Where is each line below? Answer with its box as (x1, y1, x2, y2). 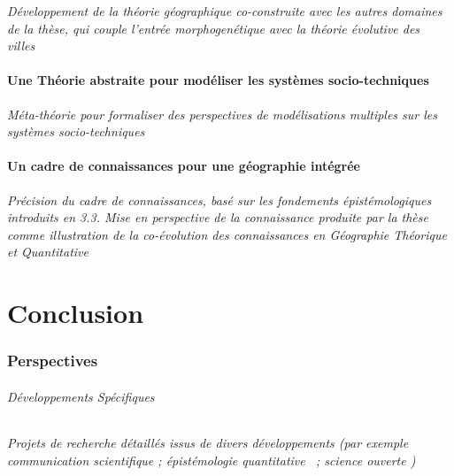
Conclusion (7, 295, 144, 331)
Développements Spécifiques (7, 387, 155, 405)
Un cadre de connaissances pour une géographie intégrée (7, 157, 360, 175)
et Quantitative (7, 242, 88, 261)
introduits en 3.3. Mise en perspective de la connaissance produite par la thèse (7, 208, 428, 226)
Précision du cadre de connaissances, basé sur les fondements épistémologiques (7, 190, 432, 209)
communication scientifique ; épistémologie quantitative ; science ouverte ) (7, 450, 416, 469)
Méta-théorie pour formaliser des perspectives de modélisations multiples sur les (7, 104, 438, 123)
